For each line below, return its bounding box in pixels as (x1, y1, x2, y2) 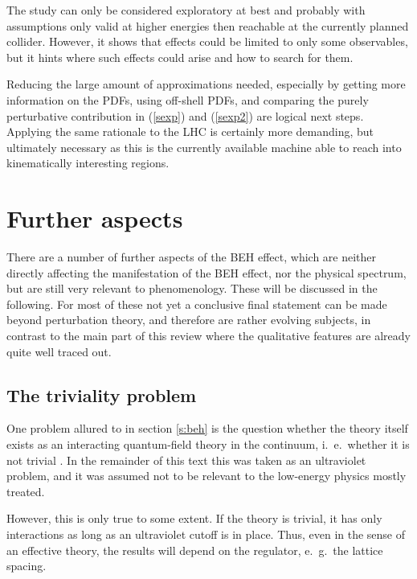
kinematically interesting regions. (6, 154, 170, 171)
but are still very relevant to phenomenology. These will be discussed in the (6, 280, 378, 297)
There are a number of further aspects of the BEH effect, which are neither (6, 248, 377, 265)
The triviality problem (6, 382, 197, 407)
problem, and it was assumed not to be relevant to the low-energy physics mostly (6, 467, 407, 484)
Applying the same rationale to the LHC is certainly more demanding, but (6, 123, 374, 140)
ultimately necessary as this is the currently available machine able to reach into (6, 138, 402, 155)
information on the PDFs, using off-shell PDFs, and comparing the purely (6, 91, 369, 108)
